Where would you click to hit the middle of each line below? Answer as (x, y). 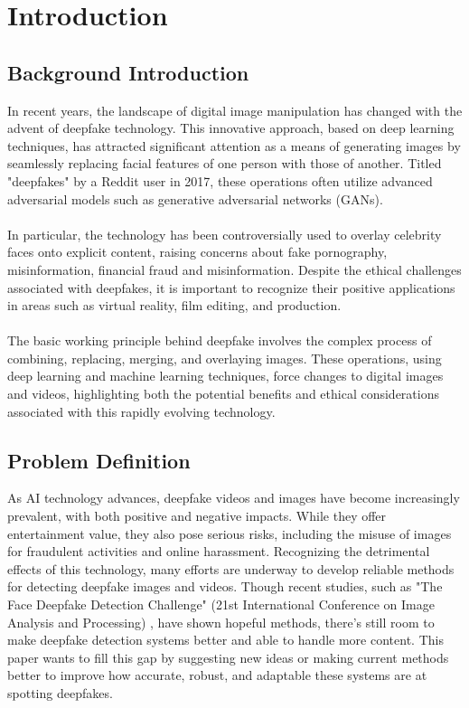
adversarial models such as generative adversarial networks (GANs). (195, 198)
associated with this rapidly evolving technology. (141, 411)
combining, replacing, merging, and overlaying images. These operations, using (225, 358)
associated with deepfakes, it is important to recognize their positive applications (231, 287)
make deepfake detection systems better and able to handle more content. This (225, 640)
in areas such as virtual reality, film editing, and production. (174, 305)
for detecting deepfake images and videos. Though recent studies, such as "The (225, 586)
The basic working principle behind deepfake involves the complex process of (220, 340)
